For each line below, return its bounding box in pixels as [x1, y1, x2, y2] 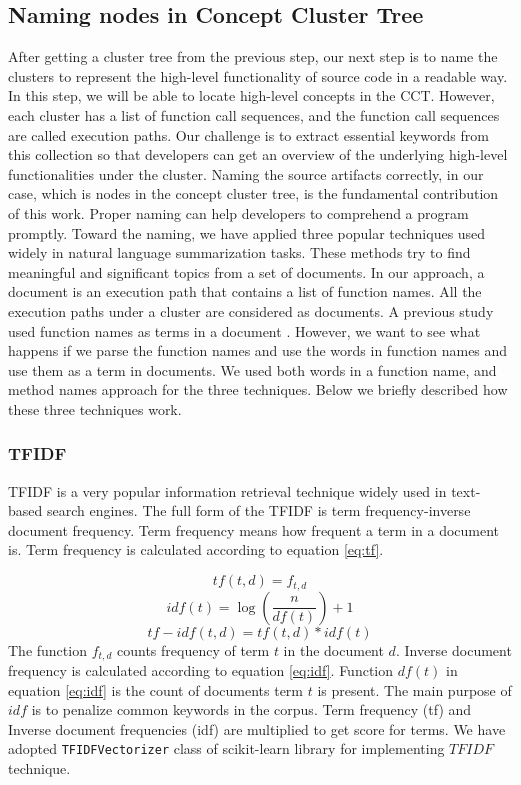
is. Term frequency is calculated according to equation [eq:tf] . [8, 539, 384, 560]
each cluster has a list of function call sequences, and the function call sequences [8, 104, 500, 125]
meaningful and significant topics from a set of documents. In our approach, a [8, 261, 485, 282]
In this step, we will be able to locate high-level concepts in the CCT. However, [8, 85, 495, 106]
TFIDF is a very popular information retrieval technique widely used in [8, 480, 447, 501]
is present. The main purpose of [317, 679, 512, 700]
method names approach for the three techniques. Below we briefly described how [8, 379, 508, 400]
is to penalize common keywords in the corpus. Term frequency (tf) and [31, 699, 472, 720]
